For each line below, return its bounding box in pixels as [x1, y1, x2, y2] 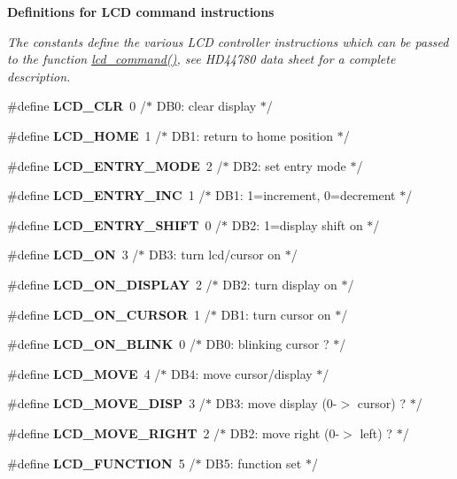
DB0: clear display [156, 97, 257, 115]
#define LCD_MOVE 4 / [7, 364, 161, 382]
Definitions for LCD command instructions [7, 3, 275, 20]
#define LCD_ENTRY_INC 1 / [7, 186, 205, 205]
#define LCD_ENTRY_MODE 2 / [7, 156, 223, 174]
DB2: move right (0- [229, 423, 340, 442]
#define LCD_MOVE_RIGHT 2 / [7, 423, 221, 442]
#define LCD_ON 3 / [7, 245, 139, 264]
